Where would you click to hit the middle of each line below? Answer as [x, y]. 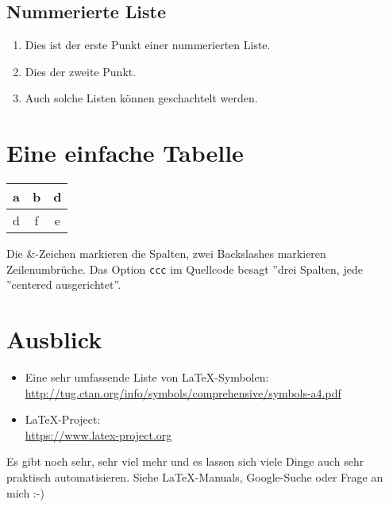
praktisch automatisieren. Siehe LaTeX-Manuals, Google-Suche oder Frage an [195, 477]
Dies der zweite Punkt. [81, 71]
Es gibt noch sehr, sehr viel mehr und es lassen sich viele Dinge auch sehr [185, 461]
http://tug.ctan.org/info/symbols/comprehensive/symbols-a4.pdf [183, 392]
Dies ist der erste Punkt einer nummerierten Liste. [148, 45]
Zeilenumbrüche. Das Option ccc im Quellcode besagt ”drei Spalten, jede [185, 269]
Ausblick [54, 339]
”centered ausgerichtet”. [64, 284]
